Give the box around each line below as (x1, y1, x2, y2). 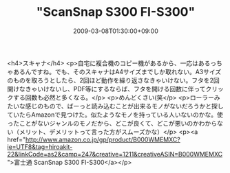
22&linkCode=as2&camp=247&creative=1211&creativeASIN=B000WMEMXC (7, 150, 222, 158)
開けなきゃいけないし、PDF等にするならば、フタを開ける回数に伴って (7, 84, 206, 93)
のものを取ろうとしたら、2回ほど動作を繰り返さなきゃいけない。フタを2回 (7, 76, 220, 84)
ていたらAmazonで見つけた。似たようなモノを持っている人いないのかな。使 (7, 111, 224, 119)
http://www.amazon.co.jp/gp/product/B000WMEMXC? (25, 135, 180, 143)
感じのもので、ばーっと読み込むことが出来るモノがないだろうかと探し (25, 102, 224, 110)
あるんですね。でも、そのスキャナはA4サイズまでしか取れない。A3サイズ (12, 67, 222, 76)
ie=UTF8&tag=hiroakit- (7, 142, 73, 151)
